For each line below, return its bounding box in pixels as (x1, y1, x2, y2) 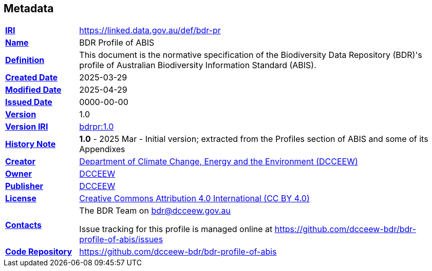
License (5, 193, 36, 204)
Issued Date (5, 97, 52, 108)
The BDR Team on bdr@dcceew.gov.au (79, 205, 231, 216)
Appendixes (79, 144, 125, 155)
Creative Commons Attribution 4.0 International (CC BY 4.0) (79, 193, 310, 204)
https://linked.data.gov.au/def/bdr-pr (79, 25, 221, 36)
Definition (5, 55, 45, 66)
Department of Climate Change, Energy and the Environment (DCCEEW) (79, 156, 358, 167)
